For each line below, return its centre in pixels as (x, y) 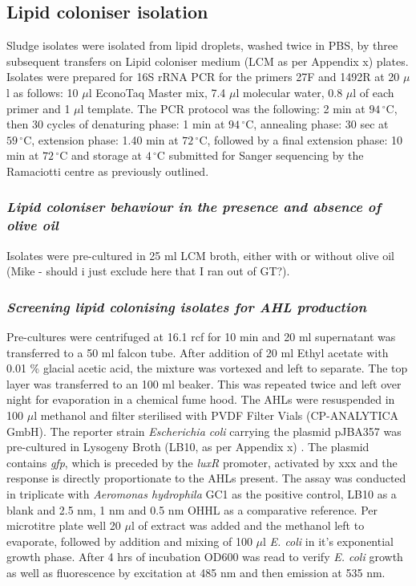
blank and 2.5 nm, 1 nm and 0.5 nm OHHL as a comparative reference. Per (192, 509)
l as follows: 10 (42, 92)
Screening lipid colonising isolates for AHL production (187, 306)
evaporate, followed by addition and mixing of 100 (129, 541)
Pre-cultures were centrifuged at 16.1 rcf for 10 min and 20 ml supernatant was (201, 337)
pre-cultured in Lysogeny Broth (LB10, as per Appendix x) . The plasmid (188, 447)
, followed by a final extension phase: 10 (305, 139)
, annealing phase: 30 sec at (321, 124)
